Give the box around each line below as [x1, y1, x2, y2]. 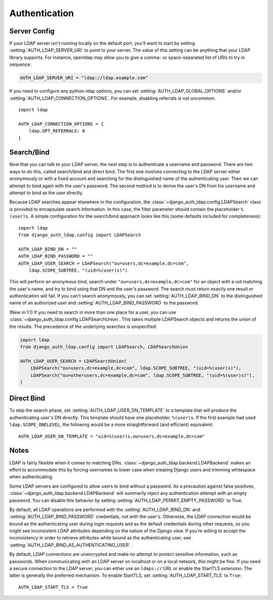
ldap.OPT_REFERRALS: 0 [28, 128, 85, 134]
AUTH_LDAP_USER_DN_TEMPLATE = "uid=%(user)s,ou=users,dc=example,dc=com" [18, 433, 205, 439]
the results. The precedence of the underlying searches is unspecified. [9, 323, 157, 329]
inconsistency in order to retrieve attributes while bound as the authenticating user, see [9, 535, 192, 541]
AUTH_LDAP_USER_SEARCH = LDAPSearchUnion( [20, 358, 127, 364]
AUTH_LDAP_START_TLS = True [18, 584, 88, 590]
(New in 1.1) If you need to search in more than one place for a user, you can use [9, 309, 176, 315]
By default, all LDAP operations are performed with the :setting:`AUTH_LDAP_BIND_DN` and [9, 506, 201, 512]
